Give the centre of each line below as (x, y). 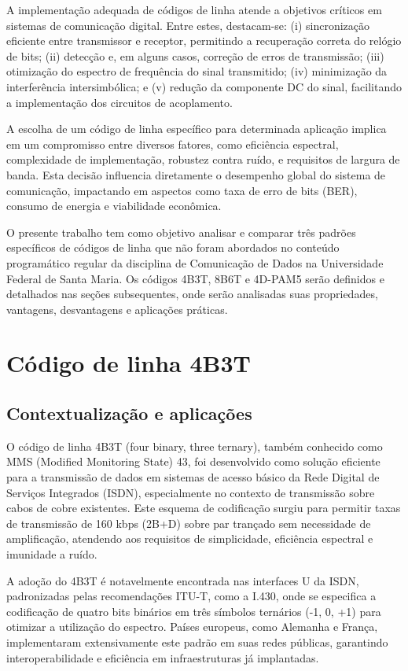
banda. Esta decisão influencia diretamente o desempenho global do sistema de (196, 174)
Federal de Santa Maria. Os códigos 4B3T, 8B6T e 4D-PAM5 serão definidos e (195, 278)
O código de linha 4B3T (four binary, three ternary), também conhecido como (195, 446)
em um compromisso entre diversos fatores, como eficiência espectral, (173, 144)
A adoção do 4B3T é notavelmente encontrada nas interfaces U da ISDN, (183, 580)
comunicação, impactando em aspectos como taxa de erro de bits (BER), (182, 190)
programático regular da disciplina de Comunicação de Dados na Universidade (195, 262)
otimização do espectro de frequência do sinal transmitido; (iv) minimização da (197, 71)
